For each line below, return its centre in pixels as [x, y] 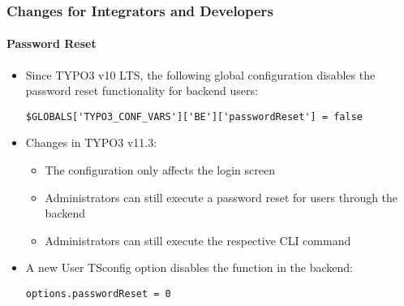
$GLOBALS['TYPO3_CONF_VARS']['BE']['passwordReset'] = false [194, 116]
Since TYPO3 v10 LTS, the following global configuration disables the [200, 74]
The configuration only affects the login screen [160, 170]
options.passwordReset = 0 [98, 294]
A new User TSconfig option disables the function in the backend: [189, 267]
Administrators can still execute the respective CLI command [198, 240]
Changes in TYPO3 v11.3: [91, 142]
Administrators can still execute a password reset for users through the [221, 197]
